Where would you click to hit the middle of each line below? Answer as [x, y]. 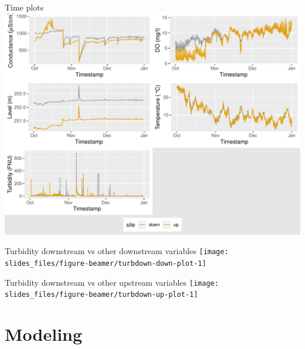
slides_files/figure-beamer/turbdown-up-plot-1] [101, 295]
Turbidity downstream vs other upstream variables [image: [112, 282]
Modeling [44, 334]
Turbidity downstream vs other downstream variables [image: [117, 251]
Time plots [24, 7]
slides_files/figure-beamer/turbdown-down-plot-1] [106, 263]
